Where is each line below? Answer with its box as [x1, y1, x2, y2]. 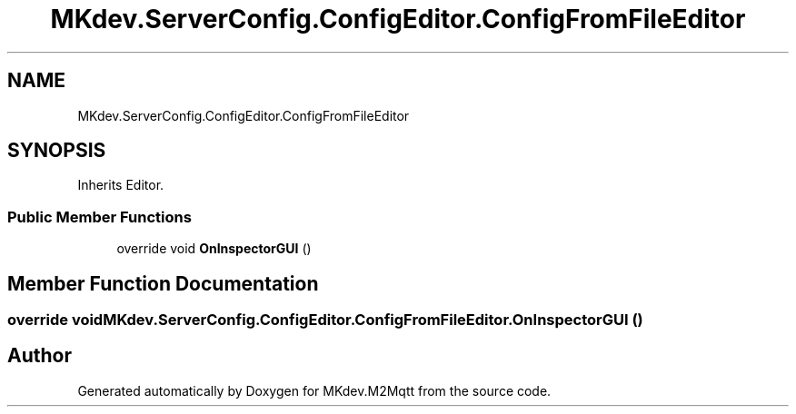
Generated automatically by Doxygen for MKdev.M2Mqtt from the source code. [77, 382, 552, 399]
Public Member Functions [7, 207, 192, 226]
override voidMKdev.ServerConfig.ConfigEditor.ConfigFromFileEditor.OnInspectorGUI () [7, 310, 643, 330]
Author [7, 344, 72, 368]
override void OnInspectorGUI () [116, 241, 312, 257]
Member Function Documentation [7, 271, 319, 295]
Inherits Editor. [77, 177, 164, 193]
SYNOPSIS [7, 139, 106, 163]
